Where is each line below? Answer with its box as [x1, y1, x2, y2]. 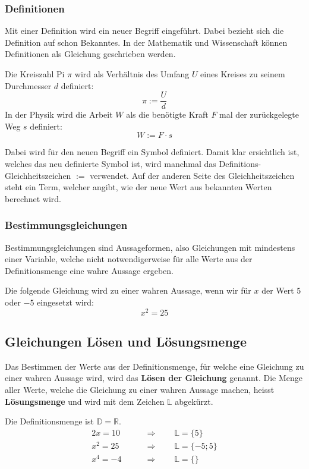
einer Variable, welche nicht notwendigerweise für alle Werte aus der [5, 253, 253, 265]
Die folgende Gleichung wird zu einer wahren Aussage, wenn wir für [5, 284, 251, 297]
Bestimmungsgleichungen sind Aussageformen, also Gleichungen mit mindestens [5, 241, 295, 253]
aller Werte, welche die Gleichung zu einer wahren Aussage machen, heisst [5, 383, 275, 396]
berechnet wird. [5, 192, 61, 204]
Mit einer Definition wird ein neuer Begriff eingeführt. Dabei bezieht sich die [5, 24, 284, 37]
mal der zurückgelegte [219, 108, 299, 121]
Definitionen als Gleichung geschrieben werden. [5, 48, 176, 60]
